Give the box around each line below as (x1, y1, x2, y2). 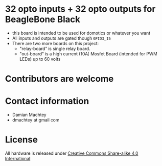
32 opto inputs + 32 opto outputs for (5, 3, 156, 15)
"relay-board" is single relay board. (19, 46, 91, 51)
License (5, 134, 38, 145)
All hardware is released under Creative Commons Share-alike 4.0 (5, 150, 139, 156)
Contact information (5, 95, 89, 107)
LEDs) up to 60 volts (19, 56, 61, 62)
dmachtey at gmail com (12, 117, 60, 123)
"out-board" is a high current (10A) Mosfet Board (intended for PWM (19, 50, 158, 57)
